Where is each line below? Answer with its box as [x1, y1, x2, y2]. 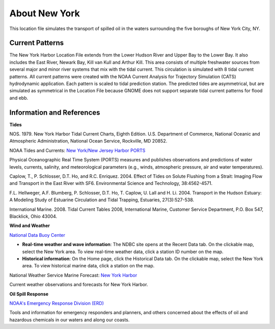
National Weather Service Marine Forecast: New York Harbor [9, 272, 137, 278]
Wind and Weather [9, 223, 50, 229]
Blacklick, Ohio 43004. [9, 213, 58, 219]
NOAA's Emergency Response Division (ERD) [9, 300, 104, 306]
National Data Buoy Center [9, 232, 66, 238]
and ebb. [9, 95, 28, 101]
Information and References [9, 108, 100, 117]
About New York [9, 8, 80, 19]
